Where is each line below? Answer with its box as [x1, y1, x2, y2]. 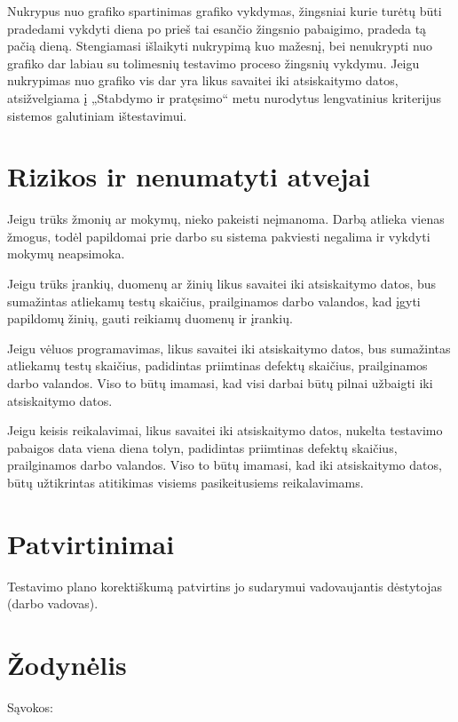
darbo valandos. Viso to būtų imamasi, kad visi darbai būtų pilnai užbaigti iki [7, 374, 433, 393]
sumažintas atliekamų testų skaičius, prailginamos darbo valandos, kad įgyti [7, 291, 421, 310]
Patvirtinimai [7, 525, 175, 561]
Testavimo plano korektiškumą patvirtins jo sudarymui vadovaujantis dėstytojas [7, 576, 442, 595]
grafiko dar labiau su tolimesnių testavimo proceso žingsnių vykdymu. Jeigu [7, 53, 420, 72]
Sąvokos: [7, 698, 53, 717]
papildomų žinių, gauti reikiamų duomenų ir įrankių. [7, 309, 293, 328]
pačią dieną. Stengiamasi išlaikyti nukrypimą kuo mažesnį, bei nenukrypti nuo [7, 36, 433, 55]
